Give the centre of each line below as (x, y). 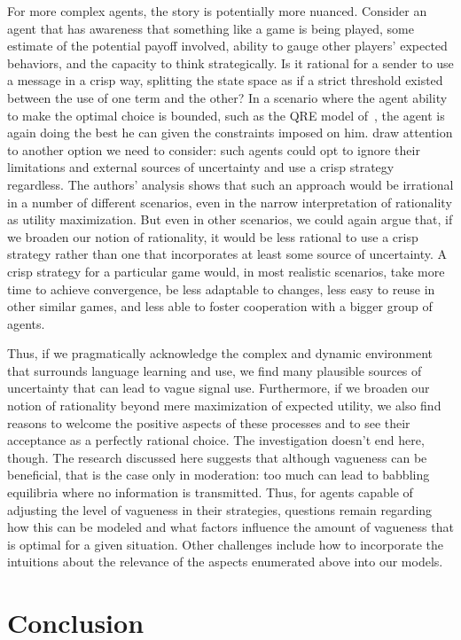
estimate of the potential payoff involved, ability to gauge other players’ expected (227, 46)
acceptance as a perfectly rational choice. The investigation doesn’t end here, (216, 440)
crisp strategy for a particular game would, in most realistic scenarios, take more (226, 271)
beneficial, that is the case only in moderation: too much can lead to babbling (219, 475)
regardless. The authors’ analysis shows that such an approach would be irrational (230, 184)
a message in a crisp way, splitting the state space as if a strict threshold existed (225, 80)
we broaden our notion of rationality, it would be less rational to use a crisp (213, 236)
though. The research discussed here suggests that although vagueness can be (217, 457)
